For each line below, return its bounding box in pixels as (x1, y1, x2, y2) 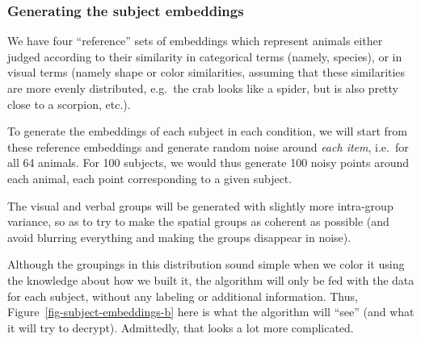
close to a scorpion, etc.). (7, 95, 131, 112)
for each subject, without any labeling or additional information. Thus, (7, 287, 358, 304)
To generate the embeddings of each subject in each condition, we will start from (7, 123, 407, 140)
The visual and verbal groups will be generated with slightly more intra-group (7, 197, 394, 214)
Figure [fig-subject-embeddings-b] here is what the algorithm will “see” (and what (7, 303, 415, 320)
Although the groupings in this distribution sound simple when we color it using (7, 256, 405, 273)
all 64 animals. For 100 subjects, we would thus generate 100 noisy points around (7, 154, 409, 171)
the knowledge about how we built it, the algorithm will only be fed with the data (7, 271, 415, 288)
